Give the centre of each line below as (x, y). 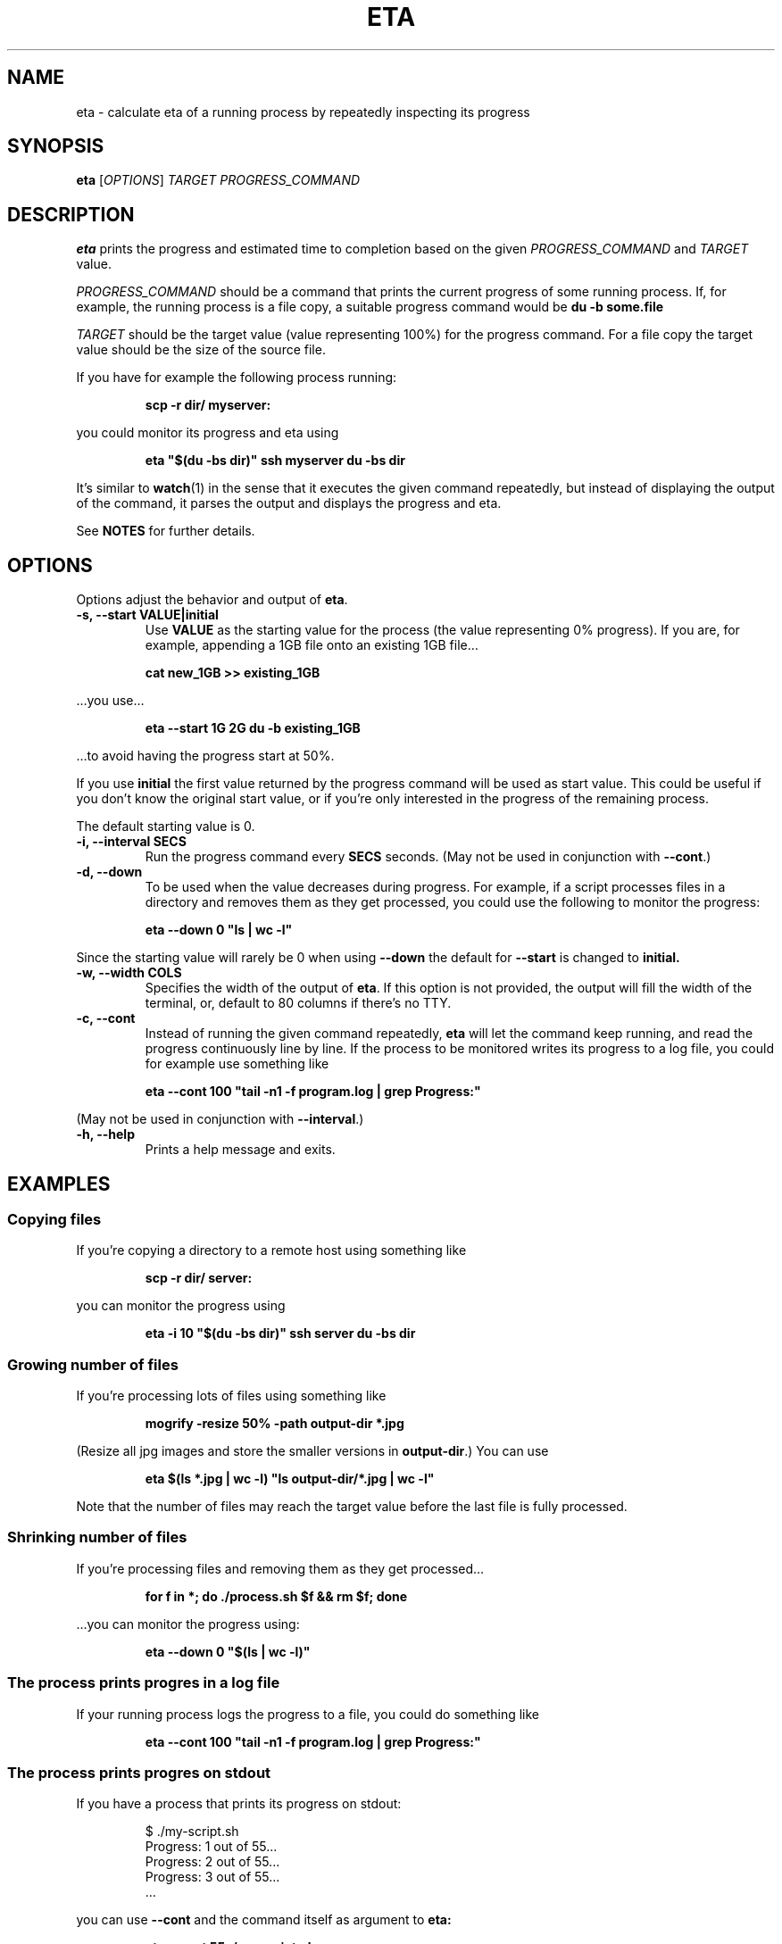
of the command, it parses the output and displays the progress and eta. (289, 503)
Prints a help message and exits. (240, 1150)
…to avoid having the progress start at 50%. (205, 756)
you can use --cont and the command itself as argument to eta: (264, 1920)
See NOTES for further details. (166, 531)
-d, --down (109, 872)
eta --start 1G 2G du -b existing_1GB (253, 728)
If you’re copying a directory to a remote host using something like (271, 1250)
